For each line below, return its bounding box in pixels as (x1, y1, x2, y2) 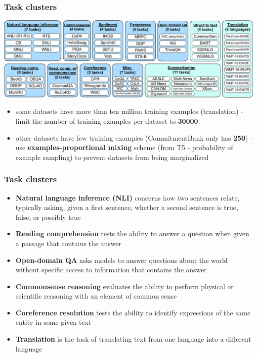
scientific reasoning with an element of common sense (15, 291, 177, 301)
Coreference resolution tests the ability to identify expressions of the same (15, 307, 251, 317)
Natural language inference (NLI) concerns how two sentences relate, (15, 192, 240, 203)
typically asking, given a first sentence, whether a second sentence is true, (15, 202, 238, 212)
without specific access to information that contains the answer (15, 264, 207, 275)
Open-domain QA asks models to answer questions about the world (15, 255, 228, 265)
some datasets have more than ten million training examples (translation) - (15, 106, 243, 116)
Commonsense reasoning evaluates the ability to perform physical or (15, 281, 234, 291)
